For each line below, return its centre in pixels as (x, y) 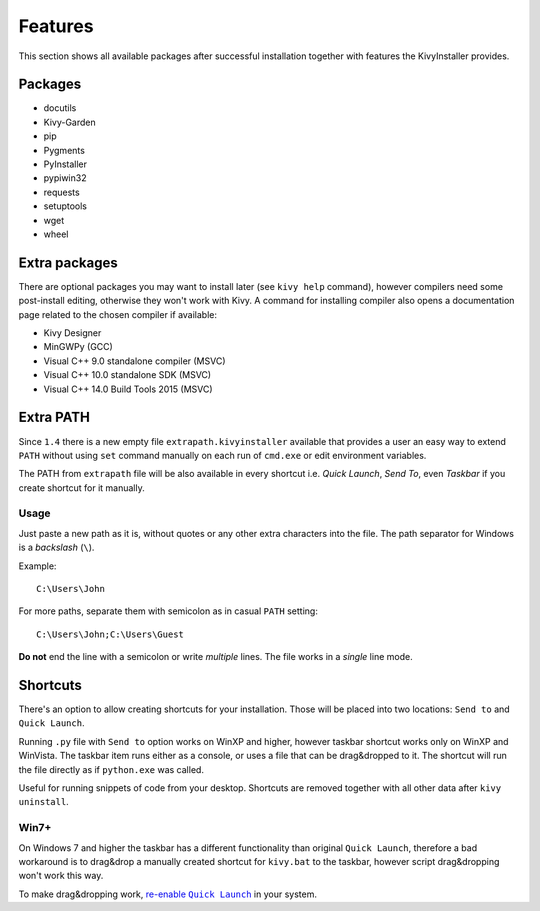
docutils (60, 108)
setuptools (65, 206)
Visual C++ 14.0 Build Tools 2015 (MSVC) (128, 389)
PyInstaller (65, 164)
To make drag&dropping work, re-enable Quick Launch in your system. (167, 894)
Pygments (64, 150)
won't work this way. (61, 876)
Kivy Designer (72, 333)
